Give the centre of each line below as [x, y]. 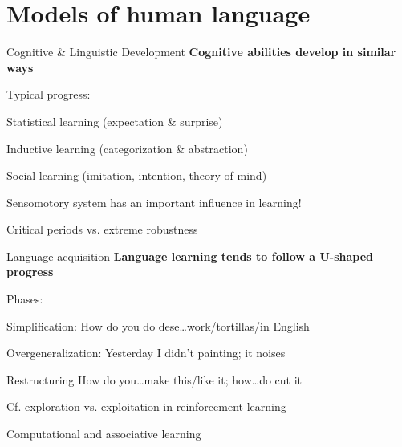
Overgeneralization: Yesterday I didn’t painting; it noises [146, 353]
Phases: [25, 299]
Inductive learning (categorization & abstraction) [127, 148]
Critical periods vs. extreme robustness [102, 229]
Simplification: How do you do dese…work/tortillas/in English [158, 325]
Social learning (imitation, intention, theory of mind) [137, 175]
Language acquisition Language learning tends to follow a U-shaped [190, 256]
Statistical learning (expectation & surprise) [115, 121]
